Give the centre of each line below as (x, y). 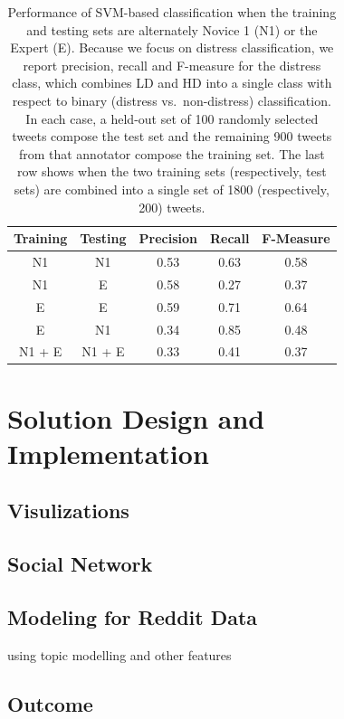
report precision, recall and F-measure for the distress (172, 65)
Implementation (108, 453)
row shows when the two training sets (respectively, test (172, 171)
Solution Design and (136, 417)
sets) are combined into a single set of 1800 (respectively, (172, 189)
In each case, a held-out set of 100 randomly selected (172, 118)
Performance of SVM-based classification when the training (172, 12)
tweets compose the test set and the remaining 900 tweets (172, 136)
